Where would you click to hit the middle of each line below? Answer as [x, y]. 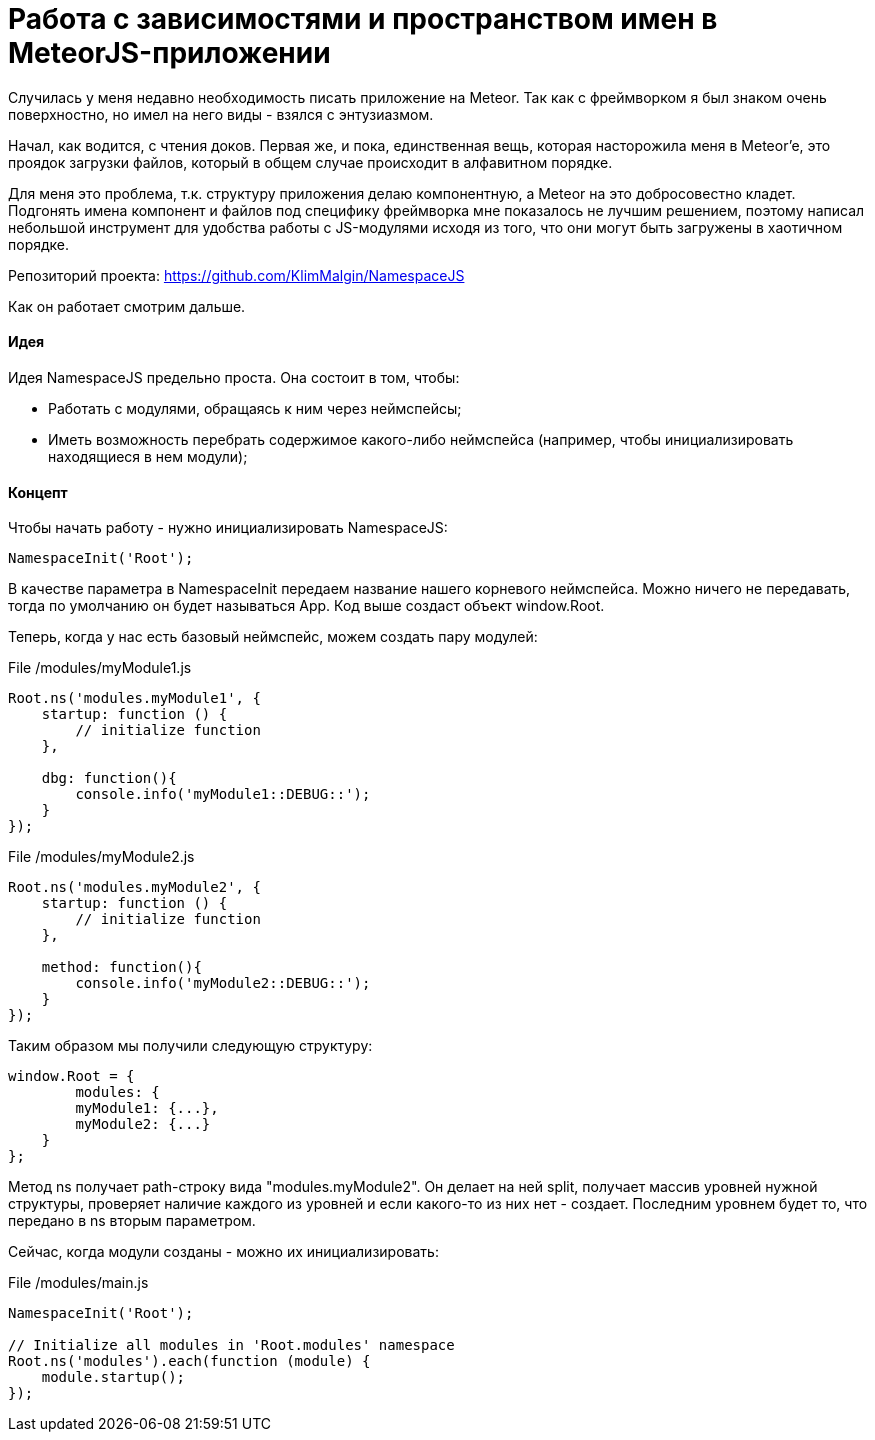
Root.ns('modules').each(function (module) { [189, 1361]
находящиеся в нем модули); [148, 456]
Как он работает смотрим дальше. [127, 306]
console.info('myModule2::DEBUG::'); [223, 983]
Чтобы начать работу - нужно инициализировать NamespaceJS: [228, 528]
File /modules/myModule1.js [100, 668]
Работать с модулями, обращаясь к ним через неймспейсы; [255, 408]
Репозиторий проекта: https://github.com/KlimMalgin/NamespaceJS [236, 275]
